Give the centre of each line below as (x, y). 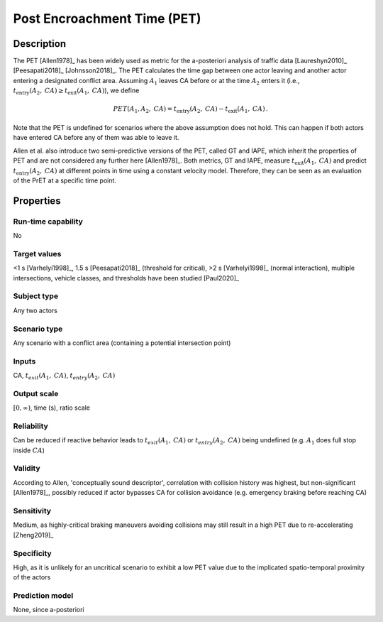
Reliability (31, 426)
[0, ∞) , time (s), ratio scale (52, 408)
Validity (27, 469)
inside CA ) (29, 450)
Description (40, 44)
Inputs (24, 361)
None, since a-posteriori (49, 610)
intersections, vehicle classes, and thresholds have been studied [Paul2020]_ (126, 278)
